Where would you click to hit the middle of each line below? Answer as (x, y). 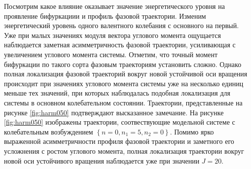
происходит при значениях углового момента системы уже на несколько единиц (124, 83)
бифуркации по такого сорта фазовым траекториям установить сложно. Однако (123, 64)
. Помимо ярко (192, 131)
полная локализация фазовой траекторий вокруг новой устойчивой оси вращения (126, 74)
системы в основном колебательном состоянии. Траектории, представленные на (123, 102)
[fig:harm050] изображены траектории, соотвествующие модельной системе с (120, 122)
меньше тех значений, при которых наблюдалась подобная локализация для (117, 93)
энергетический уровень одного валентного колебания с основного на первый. (122, 25)
